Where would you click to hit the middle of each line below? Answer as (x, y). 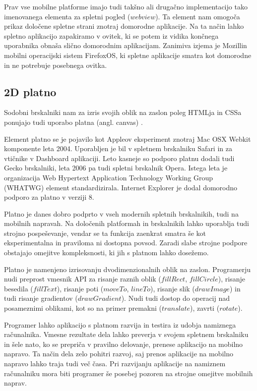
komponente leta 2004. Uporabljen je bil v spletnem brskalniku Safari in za (118, 148)
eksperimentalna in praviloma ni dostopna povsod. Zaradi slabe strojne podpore (126, 243)
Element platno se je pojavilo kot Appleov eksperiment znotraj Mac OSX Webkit (128, 139)
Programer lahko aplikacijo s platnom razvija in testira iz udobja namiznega (120, 324)
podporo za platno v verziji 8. (49, 197)
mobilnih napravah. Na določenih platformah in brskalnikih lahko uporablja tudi (127, 223)
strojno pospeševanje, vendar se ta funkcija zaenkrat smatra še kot (105, 233)
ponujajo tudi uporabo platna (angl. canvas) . (73, 122)
